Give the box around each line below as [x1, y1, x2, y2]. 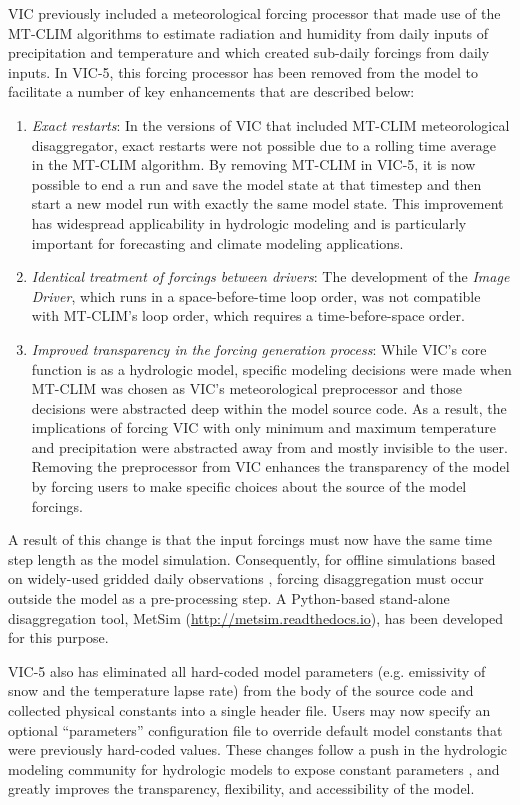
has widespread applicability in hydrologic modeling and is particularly [31, 212, 467, 233]
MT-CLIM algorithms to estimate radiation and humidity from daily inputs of [8, 22, 489, 43]
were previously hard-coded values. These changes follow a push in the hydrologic [8, 739, 508, 760]
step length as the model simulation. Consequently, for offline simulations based [8, 548, 496, 569]
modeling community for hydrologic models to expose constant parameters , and [8, 758, 500, 779]
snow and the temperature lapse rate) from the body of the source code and [8, 680, 474, 701]
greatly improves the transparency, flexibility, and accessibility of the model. [8, 778, 475, 799]
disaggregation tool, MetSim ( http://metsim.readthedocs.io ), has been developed [8, 607, 504, 628]
